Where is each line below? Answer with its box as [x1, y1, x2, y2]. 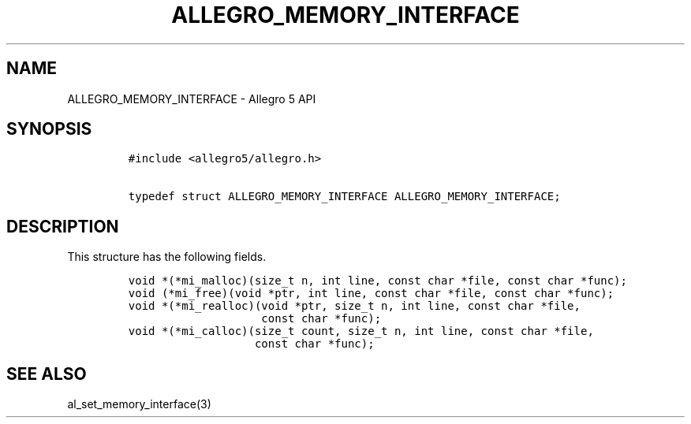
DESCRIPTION [6, 216, 119, 236]
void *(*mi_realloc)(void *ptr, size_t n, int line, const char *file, [128, 299, 581, 313]
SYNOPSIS [6, 119, 92, 139]
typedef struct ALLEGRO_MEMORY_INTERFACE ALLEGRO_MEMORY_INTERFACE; [128, 190, 561, 203]
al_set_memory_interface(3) [67, 397, 211, 411]
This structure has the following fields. [67, 250, 267, 264]
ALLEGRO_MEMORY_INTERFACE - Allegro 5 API [67, 91, 316, 106]
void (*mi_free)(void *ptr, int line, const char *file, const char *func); [128, 287, 614, 300]
